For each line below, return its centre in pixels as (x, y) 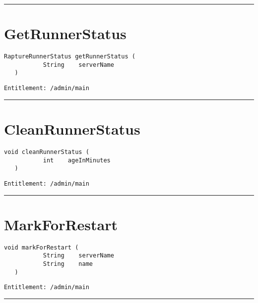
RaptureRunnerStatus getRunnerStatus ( (70, 57)
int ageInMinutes (77, 160)
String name (68, 264)
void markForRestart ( (41, 247)
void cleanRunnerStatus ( (47, 152)
